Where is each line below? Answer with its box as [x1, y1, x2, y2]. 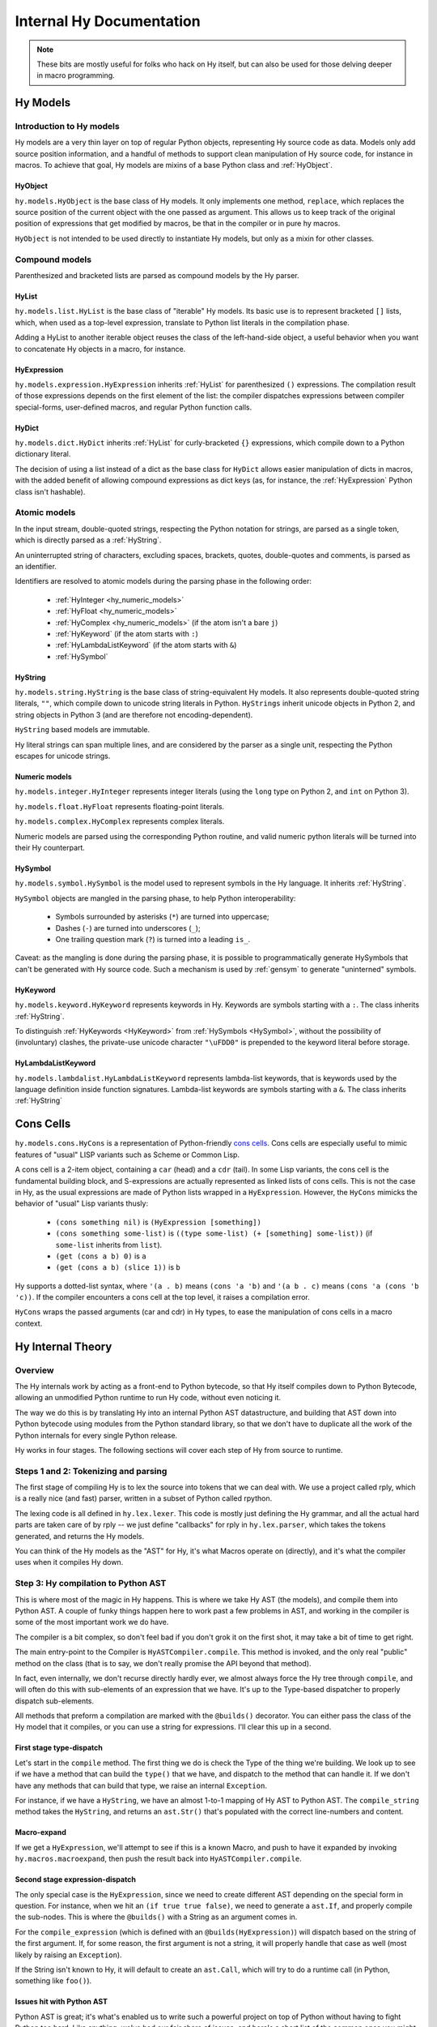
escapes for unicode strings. [15, 751, 111, 761]
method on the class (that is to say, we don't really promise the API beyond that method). [15, 1658, 312, 1668]
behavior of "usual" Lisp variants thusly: [15, 1198, 149, 1208]
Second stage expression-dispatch [15, 1875, 137, 1884]
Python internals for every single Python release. [15, 1430, 178, 1440]
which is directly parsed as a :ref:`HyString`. [15, 535, 162, 545]
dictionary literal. [15, 449, 71, 459]
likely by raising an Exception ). [15, 1950, 122, 1960]
